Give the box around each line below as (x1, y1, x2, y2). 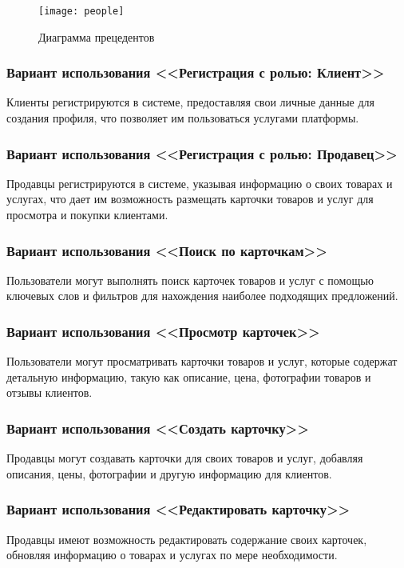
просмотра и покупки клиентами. (6, 206, 168, 223)
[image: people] (38, 6, 125, 17)
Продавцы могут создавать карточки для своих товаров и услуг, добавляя (6, 450, 363, 466)
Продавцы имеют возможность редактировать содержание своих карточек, (6, 530, 367, 547)
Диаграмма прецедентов (38, 28, 155, 45)
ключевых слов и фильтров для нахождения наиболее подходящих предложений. (6, 287, 398, 304)
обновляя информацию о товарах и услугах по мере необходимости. (6, 546, 338, 563)
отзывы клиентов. (6, 384, 93, 401)
